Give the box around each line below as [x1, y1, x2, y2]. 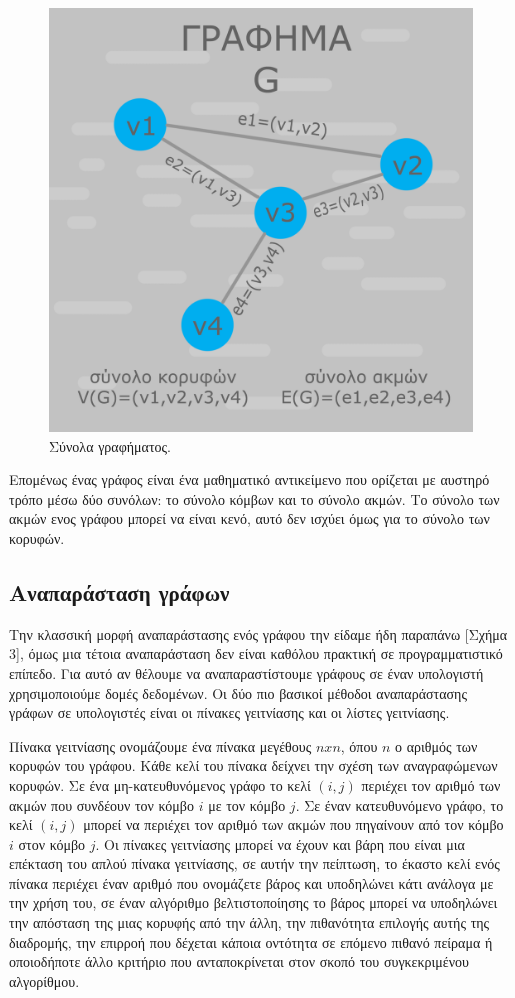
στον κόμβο [18, 833, 86, 854]
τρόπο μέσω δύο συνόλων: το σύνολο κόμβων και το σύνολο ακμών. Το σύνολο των [9, 488, 500, 509]
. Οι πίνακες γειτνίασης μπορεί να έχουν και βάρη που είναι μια [95, 833, 465, 854]
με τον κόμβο [208, 794, 286, 815]
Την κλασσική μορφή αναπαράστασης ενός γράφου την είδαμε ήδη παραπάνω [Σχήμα [9, 623, 508, 644]
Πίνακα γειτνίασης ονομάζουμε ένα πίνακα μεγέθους [9, 735, 312, 756]
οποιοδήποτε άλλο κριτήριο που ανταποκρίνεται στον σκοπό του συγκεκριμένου [9, 951, 469, 972]
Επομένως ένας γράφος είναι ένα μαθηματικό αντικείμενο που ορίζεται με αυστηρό [9, 469, 490, 490]
